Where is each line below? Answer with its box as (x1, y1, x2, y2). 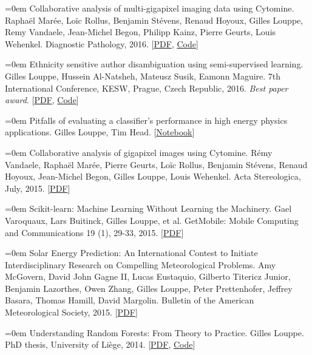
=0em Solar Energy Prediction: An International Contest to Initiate (5, 246, 258, 259)
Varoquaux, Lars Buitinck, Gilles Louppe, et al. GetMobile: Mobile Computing (5, 214, 299, 226)
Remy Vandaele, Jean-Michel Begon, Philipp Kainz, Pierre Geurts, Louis (5, 25, 276, 38)
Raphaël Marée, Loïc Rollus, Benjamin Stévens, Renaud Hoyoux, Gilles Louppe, (5, 13, 304, 26)
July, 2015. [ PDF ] (5, 181, 70, 194)
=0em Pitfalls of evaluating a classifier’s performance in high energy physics (5, 113, 288, 126)
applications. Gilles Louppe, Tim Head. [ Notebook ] (5, 126, 195, 138)
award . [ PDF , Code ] (5, 93, 79, 106)
